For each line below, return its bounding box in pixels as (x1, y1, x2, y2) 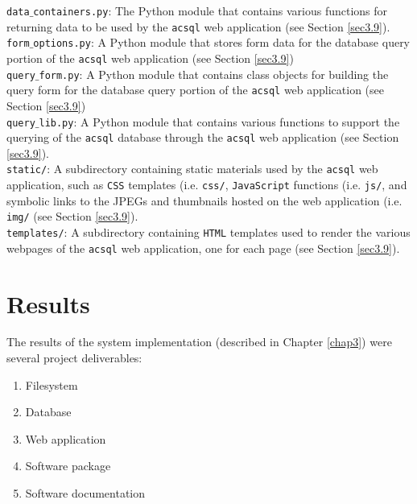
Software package (25, 457, 111, 474)
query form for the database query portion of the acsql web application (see (6, 81, 385, 98)
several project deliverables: (6, 349, 142, 366)
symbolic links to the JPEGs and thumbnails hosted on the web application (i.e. (6, 192, 403, 209)
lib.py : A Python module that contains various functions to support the (39, 113, 400, 130)
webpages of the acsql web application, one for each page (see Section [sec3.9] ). (6, 239, 400, 256)
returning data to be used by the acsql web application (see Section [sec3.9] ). (6, 18, 390, 35)
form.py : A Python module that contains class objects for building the (39, 65, 389, 82)
